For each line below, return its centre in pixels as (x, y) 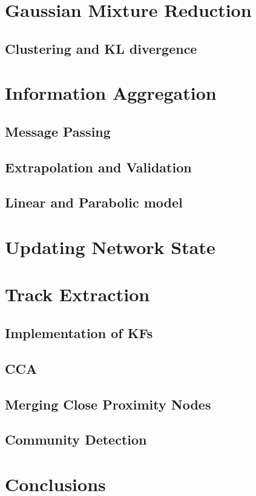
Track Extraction (77, 294)
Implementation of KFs (79, 333)
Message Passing (58, 131)
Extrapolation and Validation (98, 167)
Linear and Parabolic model (94, 202)
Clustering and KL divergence (101, 48)
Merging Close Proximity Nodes (108, 404)
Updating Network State (110, 247)
